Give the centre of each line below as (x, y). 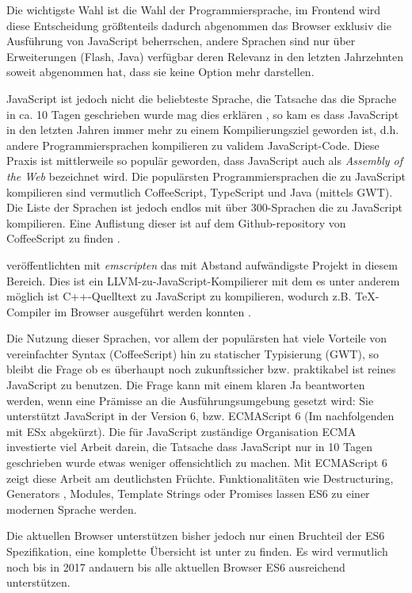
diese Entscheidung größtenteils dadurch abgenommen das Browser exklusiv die (199, 25)
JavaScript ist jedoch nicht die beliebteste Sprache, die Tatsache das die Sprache (202, 98)
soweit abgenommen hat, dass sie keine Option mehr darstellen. (160, 72)
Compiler (29, 311)
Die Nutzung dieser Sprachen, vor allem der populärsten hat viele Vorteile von (197, 338)
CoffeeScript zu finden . (63, 238)
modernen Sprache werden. (72, 509)
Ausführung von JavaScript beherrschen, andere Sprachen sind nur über (181, 41)
